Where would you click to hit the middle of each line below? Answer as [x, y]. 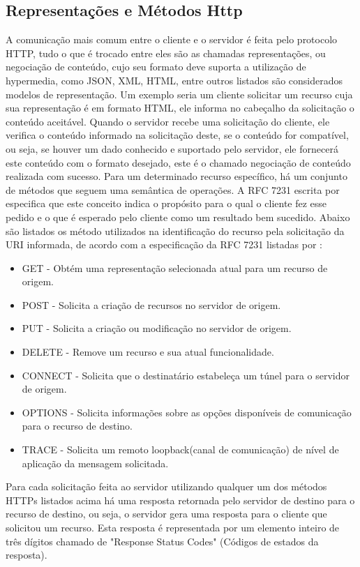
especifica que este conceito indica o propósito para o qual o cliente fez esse [166, 203]
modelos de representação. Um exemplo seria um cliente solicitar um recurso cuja [179, 94]
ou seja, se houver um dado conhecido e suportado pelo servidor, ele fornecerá [172, 148]
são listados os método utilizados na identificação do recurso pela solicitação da [175, 230]
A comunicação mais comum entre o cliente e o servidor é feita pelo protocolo [172, 39]
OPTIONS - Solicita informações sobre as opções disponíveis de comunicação [187, 412]
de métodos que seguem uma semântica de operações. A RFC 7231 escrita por [173, 189]
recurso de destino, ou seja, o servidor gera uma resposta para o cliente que [166, 514]
